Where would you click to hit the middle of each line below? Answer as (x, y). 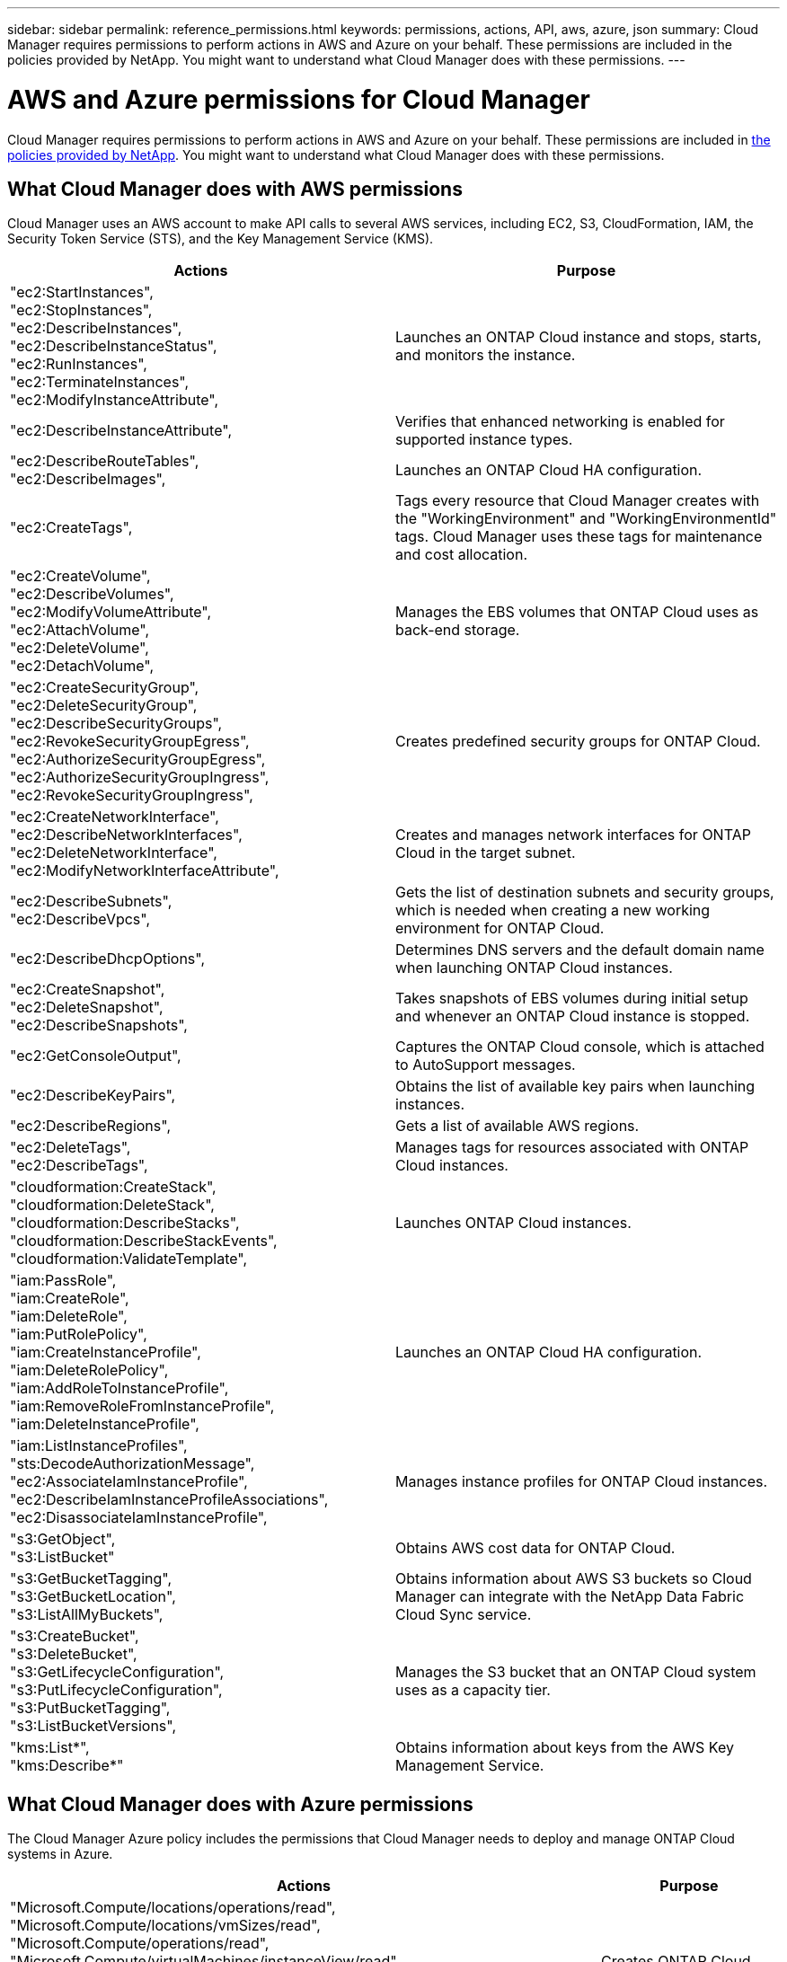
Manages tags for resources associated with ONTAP (572, 1148)
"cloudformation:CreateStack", (113, 1187)
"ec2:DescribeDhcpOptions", (108, 959)
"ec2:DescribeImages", (88, 479)
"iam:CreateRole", (70, 1299)
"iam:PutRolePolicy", (79, 1335)
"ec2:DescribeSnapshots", (99, 1025)
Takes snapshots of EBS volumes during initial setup (572, 999)
